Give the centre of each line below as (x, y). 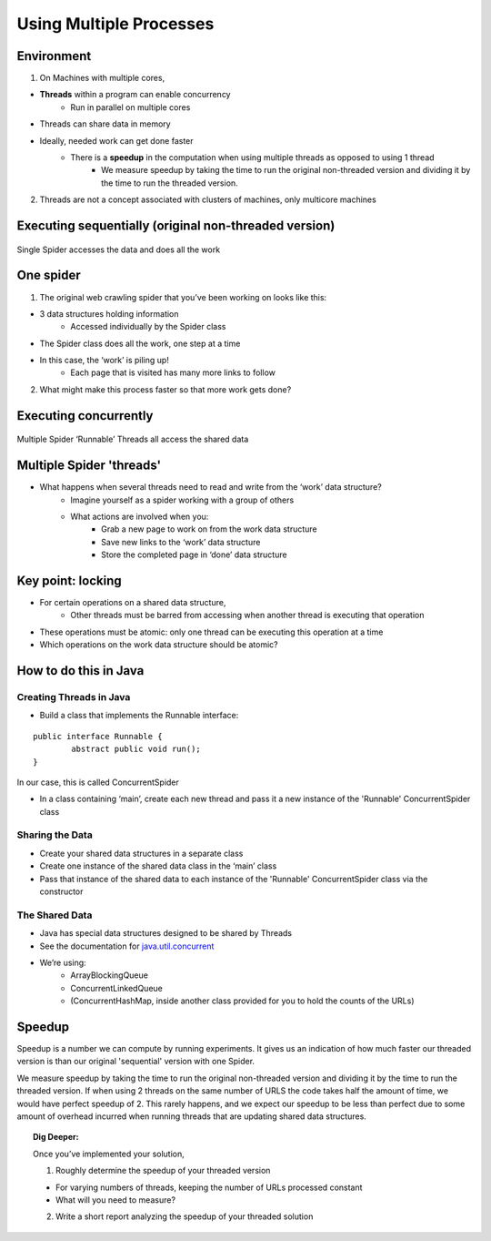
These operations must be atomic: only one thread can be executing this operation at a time (211, 632)
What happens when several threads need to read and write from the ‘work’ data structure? (210, 487)
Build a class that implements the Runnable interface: (139, 716)
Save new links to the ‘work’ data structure (181, 542)
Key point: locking (69, 580)
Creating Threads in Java (74, 697)
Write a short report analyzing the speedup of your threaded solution (185, 1216)
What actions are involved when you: (140, 516)
